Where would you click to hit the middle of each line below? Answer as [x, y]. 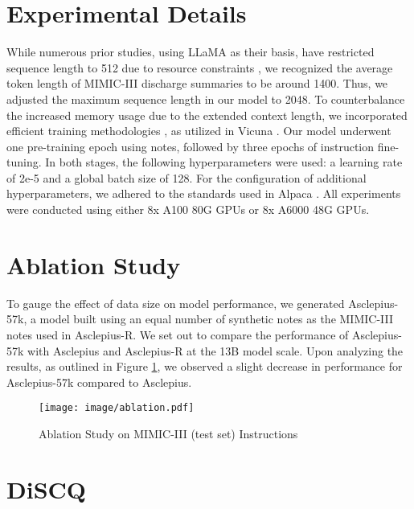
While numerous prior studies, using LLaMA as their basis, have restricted [191, 52]
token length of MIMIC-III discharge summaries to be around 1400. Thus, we [197, 83]
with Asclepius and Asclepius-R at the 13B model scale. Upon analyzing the [215, 350]
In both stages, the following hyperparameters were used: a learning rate [224, 162]
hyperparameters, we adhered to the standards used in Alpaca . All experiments [204, 193]
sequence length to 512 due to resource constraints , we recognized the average [200, 67]
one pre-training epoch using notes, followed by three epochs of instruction [191, 146]
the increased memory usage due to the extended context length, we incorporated [207, 115]
